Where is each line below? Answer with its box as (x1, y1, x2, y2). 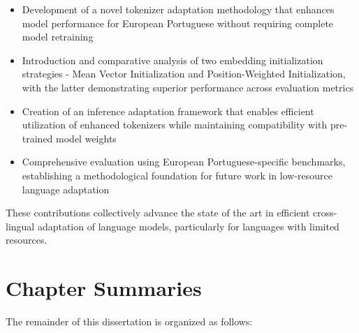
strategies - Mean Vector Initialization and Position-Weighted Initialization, (22, 66, 346, 81)
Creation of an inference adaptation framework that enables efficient (22, 103, 314, 118)
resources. (6, 232, 47, 247)
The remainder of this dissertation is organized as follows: (6, 314, 253, 329)
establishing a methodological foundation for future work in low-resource (22, 168, 332, 182)
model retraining (22, 29, 94, 44)
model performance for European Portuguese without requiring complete (22, 15, 334, 30)
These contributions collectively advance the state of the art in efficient (6, 205, 310, 220)
